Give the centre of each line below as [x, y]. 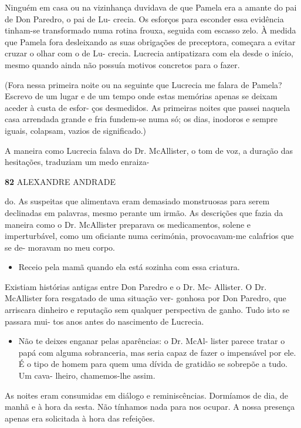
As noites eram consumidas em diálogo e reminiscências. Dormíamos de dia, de [146, 395]
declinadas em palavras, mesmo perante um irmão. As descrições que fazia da [144, 212]
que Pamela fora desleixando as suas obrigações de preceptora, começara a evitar [150, 41]
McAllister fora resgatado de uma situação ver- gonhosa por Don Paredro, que [146, 298]
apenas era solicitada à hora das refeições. [80, 418]
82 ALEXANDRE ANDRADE [60, 181]
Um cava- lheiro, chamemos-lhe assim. [87, 375]
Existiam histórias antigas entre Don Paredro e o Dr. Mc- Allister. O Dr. [136, 286]
